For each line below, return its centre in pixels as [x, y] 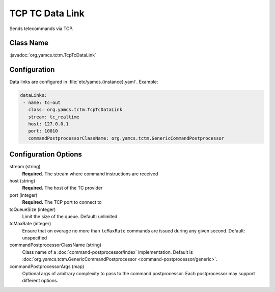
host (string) [22, 180]
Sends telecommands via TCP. [42, 29]
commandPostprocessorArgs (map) [47, 266]
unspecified [35, 238]
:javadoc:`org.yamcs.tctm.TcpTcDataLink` [53, 55]
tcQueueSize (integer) [33, 209]
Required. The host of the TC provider [62, 188]
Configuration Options [46, 155]
